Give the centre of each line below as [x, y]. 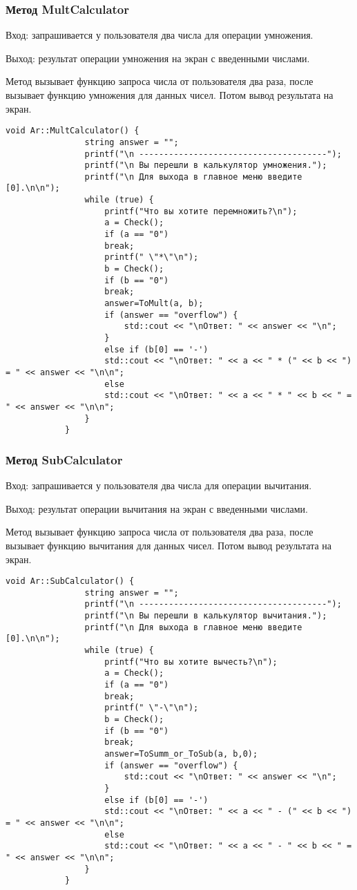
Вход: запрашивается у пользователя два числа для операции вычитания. [159, 485]
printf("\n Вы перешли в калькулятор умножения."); [206, 165]
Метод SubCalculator [64, 459]
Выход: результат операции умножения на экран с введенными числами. [158, 58]
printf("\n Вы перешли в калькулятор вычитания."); [206, 616]
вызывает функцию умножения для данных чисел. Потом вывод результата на [170, 95]
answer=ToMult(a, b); [154, 304]
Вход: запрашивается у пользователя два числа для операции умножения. [160, 35]
